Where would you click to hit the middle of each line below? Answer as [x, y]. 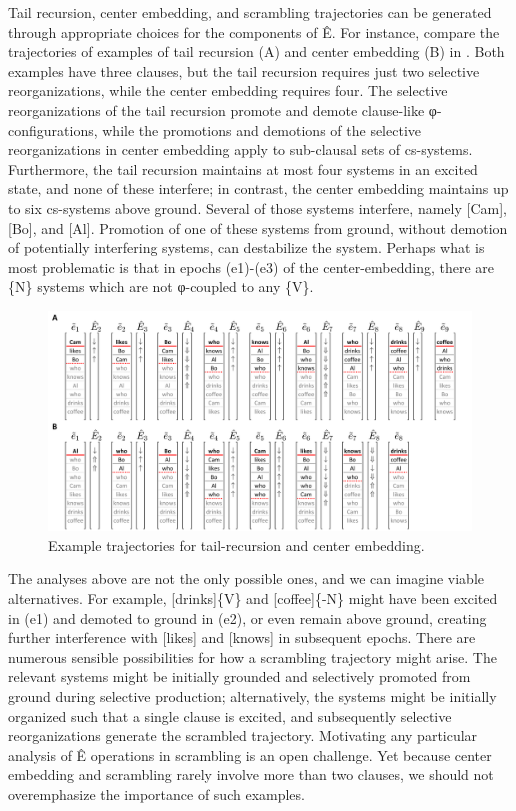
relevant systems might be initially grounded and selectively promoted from [239, 676]
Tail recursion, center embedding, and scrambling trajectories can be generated [250, 12]
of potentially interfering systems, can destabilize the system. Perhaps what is [246, 247]
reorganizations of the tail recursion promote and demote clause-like [216, 109]
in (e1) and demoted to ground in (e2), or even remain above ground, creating [247, 617]
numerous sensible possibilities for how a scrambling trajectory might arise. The [252, 656]
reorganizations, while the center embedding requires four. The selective [228, 90]
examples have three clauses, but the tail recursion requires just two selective [244, 70]
